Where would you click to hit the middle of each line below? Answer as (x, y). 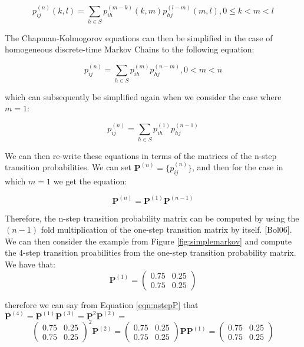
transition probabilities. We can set (68, 167)
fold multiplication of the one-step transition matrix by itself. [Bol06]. (166, 229)
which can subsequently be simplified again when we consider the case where (143, 96)
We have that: (30, 264)
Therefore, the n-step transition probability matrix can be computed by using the (152, 218)
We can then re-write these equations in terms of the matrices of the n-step (141, 155)
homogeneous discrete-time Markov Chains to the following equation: (130, 49)
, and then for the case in (237, 167)
